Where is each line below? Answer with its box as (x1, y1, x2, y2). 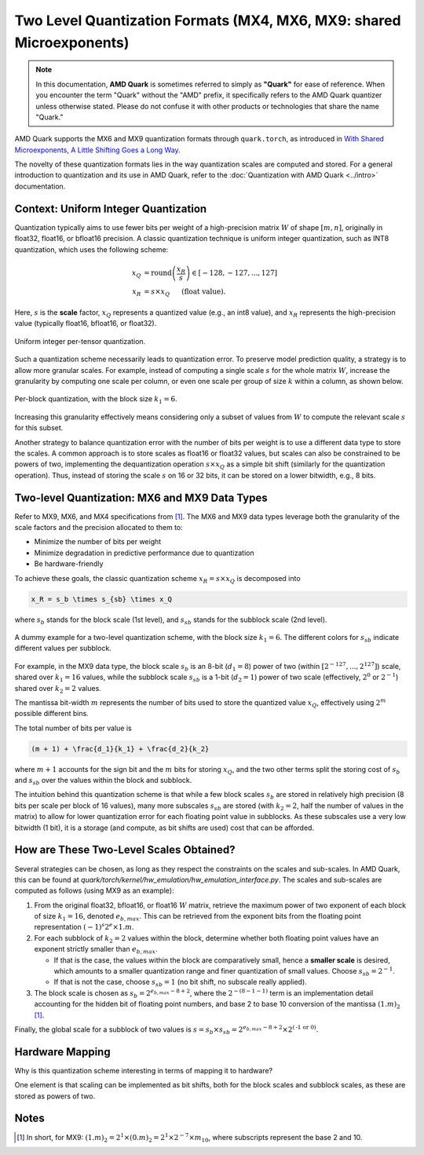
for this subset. (14, 423, 64, 433)
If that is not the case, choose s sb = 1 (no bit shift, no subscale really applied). (53, 978, 308, 989)
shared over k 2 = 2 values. (14, 683, 101, 695)
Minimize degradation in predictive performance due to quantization (34, 548, 254, 557)
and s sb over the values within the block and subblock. (14, 776, 192, 787)
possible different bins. (14, 709, 90, 718)
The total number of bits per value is (14, 723, 133, 733)
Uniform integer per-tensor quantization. (14, 336, 146, 345)
